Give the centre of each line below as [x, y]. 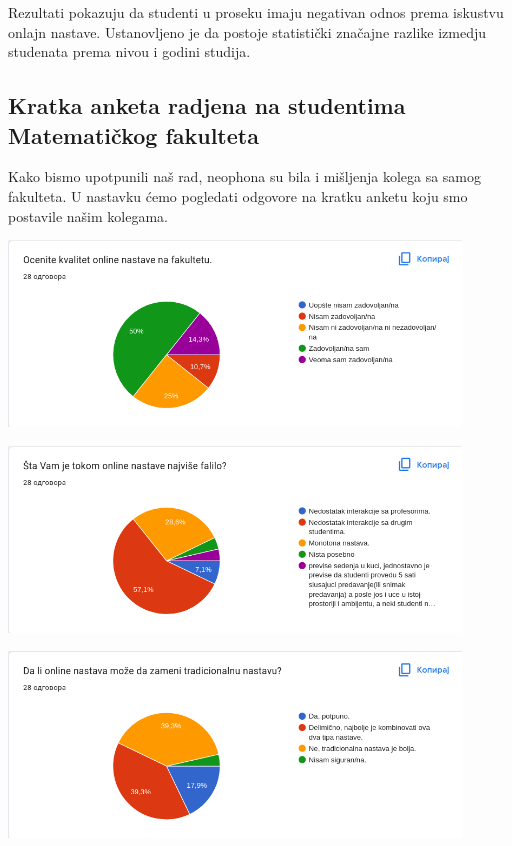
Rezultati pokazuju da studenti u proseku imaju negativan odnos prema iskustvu [256, 12]
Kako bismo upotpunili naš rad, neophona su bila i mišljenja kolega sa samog [245, 176]
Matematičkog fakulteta [133, 134]
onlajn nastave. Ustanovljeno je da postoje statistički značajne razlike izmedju [247, 31]
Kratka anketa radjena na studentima [207, 105]
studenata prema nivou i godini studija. [129, 51]
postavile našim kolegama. [88, 215]
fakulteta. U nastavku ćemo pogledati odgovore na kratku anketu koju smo [238, 195]
